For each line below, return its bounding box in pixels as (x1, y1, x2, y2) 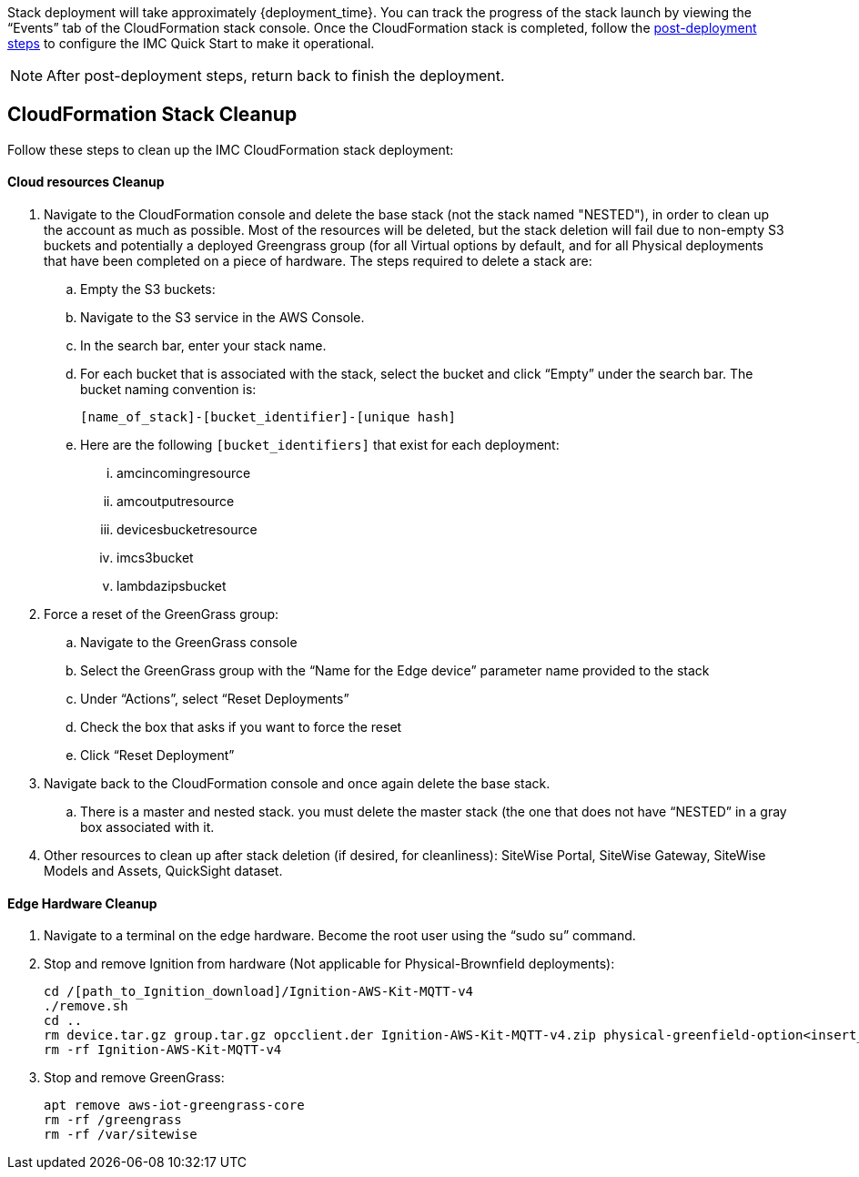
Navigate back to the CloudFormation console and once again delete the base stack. (44, 776, 551, 792)
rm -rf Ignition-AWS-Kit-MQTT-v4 (44, 1042, 282, 1058)
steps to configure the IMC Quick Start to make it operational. (7, 36, 375, 51)
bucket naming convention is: (80, 381, 257, 398)
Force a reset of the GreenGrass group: (44, 606, 279, 623)
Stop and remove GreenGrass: (44, 1070, 225, 1086)
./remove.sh (44, 999, 128, 1014)
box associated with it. (80, 819, 215, 836)
